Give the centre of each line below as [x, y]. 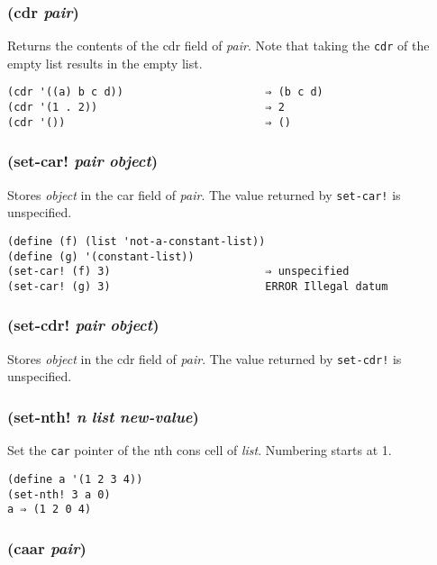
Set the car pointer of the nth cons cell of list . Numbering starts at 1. [200, 450]
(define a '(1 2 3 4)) [75, 479]
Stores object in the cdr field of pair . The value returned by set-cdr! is [205, 358]
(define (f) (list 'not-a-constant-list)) [137, 241]
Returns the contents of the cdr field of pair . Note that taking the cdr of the [218, 46]
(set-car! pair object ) [83, 161]
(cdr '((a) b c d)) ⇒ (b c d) [165, 92]
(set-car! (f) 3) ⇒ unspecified [178, 272]
